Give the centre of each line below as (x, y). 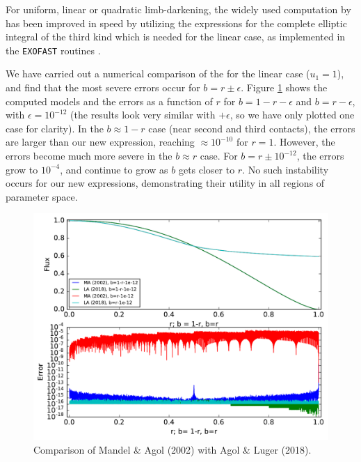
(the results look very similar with (143, 115)
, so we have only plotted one (292, 115)
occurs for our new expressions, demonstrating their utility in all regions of (165, 183)
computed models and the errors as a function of (109, 101)
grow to (22, 169)
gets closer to (207, 169)
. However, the (304, 142)
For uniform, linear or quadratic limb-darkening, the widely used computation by (178, 9)
